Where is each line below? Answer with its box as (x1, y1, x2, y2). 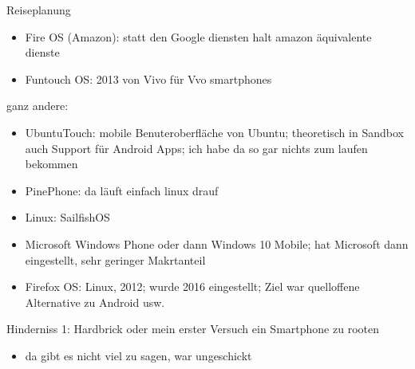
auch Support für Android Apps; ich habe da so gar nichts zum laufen (25, 139, 368, 156)
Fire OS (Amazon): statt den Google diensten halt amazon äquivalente (25, 28, 372, 45)
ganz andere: (6, 97, 69, 114)
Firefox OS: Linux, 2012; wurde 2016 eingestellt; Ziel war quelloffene (25, 278, 360, 295)
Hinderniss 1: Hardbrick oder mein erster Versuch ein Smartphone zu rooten (6, 320, 379, 337)
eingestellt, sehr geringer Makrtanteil (25, 251, 206, 268)
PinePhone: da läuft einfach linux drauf (25, 182, 219, 198)
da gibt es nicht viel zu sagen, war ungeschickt (25, 347, 252, 363)
